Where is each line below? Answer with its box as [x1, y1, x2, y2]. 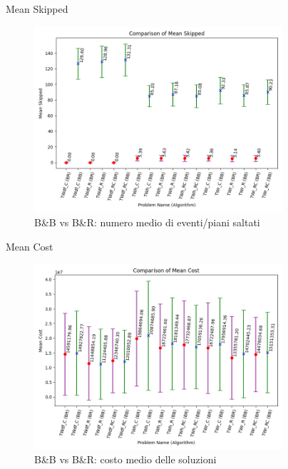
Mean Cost [6, 238, 53, 253]
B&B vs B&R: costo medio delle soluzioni [34, 452, 217, 467]
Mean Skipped [6, 1, 68, 16]
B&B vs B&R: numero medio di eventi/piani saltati [34, 214, 260, 229]
